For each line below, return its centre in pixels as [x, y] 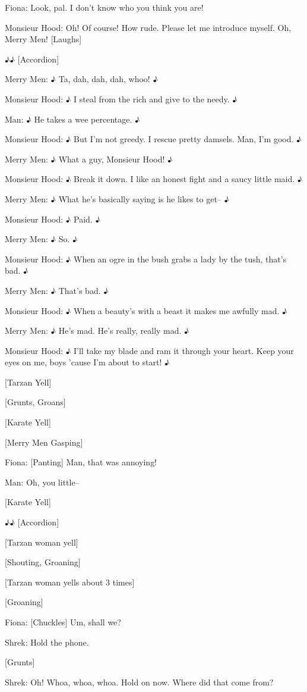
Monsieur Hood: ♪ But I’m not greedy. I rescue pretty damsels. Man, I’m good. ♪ [153, 139]
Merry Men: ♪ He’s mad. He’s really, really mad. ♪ [97, 331]
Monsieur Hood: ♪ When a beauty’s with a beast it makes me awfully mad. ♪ [146, 310]
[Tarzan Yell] [28, 382]
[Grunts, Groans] [35, 402]
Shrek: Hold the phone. [47, 642]
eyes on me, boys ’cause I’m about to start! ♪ [87, 362]
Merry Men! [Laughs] [43, 39]
